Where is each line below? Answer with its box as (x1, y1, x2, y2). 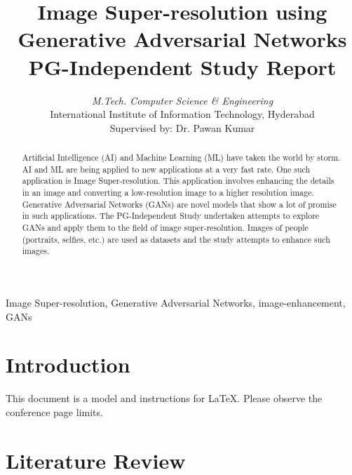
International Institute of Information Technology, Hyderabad (50, 107, 315, 121)
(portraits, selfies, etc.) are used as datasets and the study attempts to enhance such (22, 233, 330, 245)
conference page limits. (6, 404, 103, 419)
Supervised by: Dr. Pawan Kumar (109, 120, 255, 135)
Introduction (6, 350, 130, 379)
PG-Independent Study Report (28, 52, 337, 81)
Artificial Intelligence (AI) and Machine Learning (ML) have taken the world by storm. (22, 152, 341, 163)
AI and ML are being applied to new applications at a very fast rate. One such (22, 163, 311, 175)
